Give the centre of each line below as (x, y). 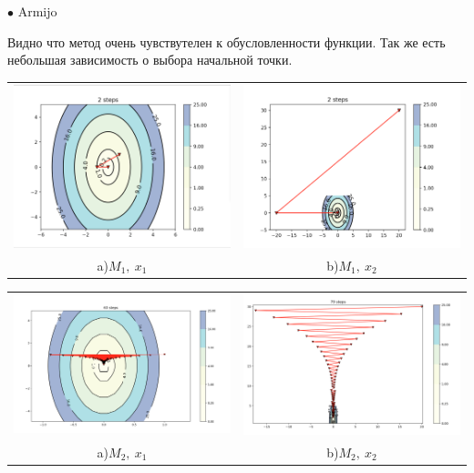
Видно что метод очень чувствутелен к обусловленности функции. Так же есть (227, 41)
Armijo (37, 11)
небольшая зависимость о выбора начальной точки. (150, 60)
